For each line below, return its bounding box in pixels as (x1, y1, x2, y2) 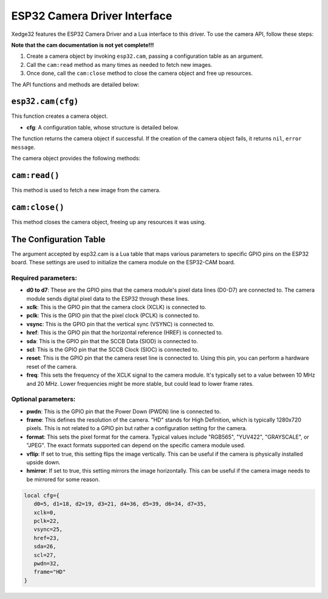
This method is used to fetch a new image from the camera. (11, 186, 161, 194)
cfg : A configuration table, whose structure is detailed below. (26, 123, 179, 131)
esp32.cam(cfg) (11, 97, 79, 106)
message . (11, 143, 36, 151)
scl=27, (33, 552, 56, 558)
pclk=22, (33, 517, 60, 524)
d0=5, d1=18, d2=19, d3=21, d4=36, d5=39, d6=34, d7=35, (33, 501, 207, 507)
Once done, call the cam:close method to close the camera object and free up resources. (26, 70, 253, 77)
